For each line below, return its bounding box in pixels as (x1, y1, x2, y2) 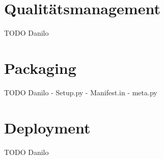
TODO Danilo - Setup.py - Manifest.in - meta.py (4, 87, 157, 97)
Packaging (4, 57, 76, 78)
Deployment (4, 117, 91, 138)
